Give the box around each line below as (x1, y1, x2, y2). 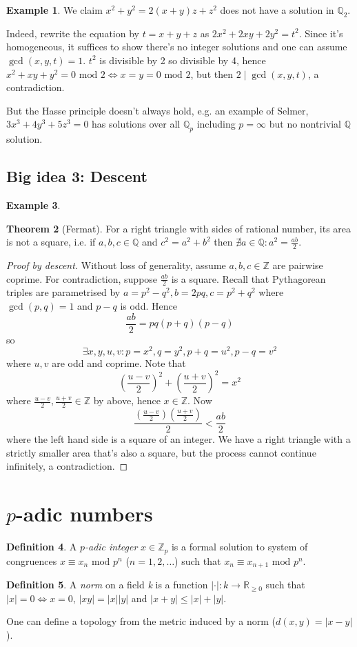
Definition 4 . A (6, 539, 77, 554)
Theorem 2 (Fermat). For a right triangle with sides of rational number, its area (6, 221, 351, 235)
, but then (190, 66, 233, 81)
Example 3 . (6, 197, 61, 212)
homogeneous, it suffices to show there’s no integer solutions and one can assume (6, 39, 347, 54)
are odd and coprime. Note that (52, 356, 186, 370)
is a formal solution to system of (171, 539, 308, 554)
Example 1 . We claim (6, 3, 103, 17)
